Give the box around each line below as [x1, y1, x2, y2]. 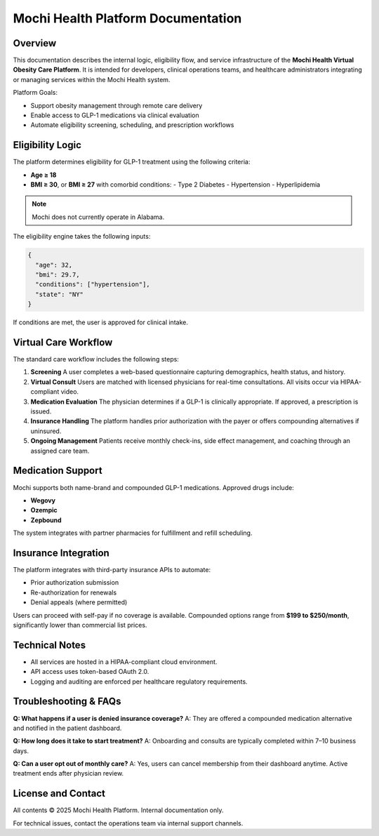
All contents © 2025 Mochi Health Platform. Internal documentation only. [13, 806, 224, 814]
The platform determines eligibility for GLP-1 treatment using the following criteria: [13, 158, 251, 166]
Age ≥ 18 [30, 171, 57, 179]
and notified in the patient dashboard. [13, 724, 122, 732]
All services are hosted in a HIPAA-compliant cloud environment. [30, 657, 218, 666]
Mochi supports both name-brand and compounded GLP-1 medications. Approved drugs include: [13, 483, 294, 491]
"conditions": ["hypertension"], [35, 281, 150, 288]
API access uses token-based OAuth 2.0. [30, 668, 149, 676]
